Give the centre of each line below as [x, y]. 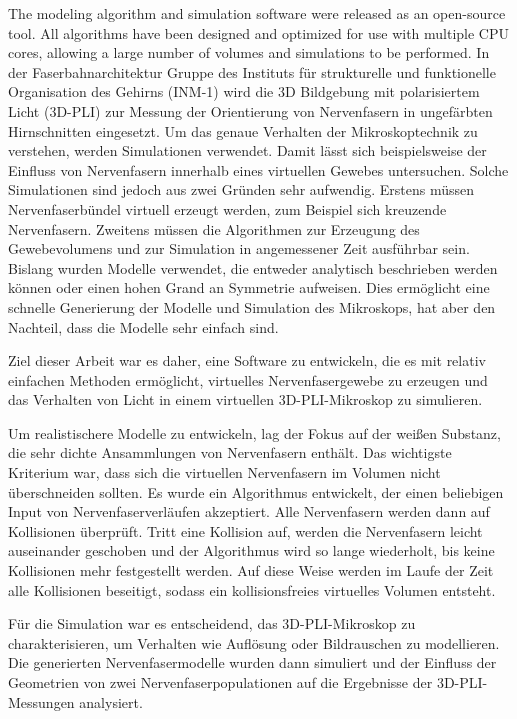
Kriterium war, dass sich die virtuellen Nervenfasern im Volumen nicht [224, 472]
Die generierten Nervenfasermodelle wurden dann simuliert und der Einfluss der [252, 662]
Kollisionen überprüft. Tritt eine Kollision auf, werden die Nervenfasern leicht [245, 530]
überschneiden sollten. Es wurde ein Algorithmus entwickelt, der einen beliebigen [256, 491]
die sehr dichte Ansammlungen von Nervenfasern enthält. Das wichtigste [230, 452]
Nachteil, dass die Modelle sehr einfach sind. [143, 326]
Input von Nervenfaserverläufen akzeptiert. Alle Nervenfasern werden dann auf [249, 511]
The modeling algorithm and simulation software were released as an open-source [257, 13]
